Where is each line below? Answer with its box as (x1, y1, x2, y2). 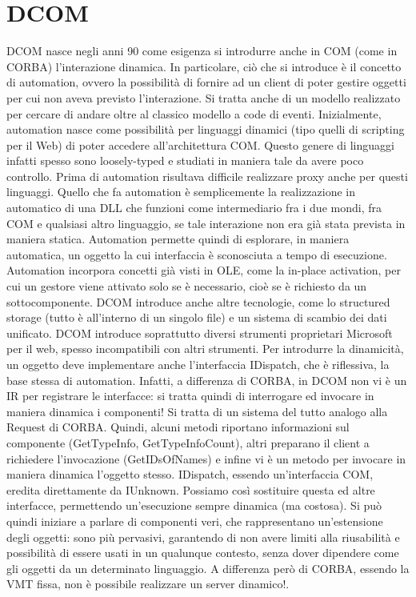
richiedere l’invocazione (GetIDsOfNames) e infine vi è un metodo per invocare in (6, 450, 406, 467)
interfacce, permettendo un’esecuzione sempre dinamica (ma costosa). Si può (6, 497, 382, 514)
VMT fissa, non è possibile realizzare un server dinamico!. (6, 575, 290, 592)
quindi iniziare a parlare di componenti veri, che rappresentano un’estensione (6, 512, 383, 529)
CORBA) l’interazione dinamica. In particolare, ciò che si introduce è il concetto (6, 58, 402, 74)
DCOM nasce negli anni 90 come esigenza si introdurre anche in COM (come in (6, 42, 398, 59)
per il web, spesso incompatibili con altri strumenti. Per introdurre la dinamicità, (6, 340, 404, 357)
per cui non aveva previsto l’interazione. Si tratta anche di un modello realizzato (6, 89, 401, 106)
